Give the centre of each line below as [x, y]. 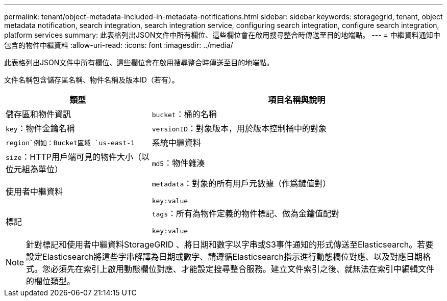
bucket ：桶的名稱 [184, 114]
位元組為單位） [34, 169]
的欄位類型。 [51, 281]
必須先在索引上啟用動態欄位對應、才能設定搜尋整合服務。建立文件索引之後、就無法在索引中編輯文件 [243, 269]
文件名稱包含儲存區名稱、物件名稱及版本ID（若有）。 [92, 80]
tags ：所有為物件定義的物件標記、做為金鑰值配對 [245, 213]
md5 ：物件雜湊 [178, 163]
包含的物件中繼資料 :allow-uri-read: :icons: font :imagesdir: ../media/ [119, 45]
